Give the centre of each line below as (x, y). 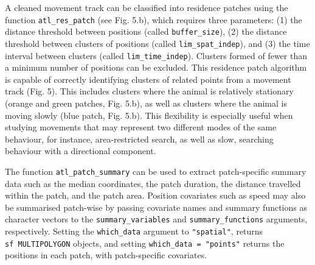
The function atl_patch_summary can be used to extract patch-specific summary (156, 171)
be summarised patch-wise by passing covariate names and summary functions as (156, 207)
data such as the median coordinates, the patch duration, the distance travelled (153, 183)
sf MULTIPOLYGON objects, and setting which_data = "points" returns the (145, 243)
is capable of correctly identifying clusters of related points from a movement (148, 79)
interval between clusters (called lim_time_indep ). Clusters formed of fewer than (156, 55)
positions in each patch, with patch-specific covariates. (106, 255)
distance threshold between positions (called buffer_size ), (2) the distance (146, 31)
